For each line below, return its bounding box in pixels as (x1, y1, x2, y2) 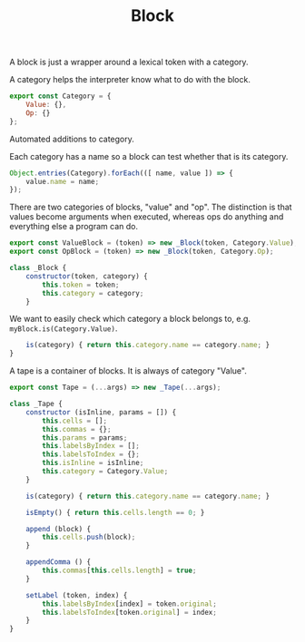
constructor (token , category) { (25, 271, 148, 281)
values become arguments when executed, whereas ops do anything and (9, 211, 284, 222)
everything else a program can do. (9, 221, 139, 232)
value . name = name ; (25, 177, 100, 186)
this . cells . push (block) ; (42, 532, 136, 542)
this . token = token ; (42, 280, 120, 289)
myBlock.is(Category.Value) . (9, 323, 118, 334)
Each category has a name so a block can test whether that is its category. (9, 151, 289, 161)
